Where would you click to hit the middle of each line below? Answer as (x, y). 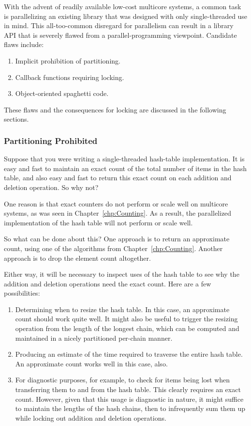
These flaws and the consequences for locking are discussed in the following (115, 109)
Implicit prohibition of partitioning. (68, 60)
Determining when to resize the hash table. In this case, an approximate (122, 309)
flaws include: (24, 44)
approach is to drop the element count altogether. (77, 258)
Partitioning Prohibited (51, 140)
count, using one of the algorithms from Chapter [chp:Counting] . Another (113, 248)
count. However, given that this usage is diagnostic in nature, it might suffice (129, 399)
